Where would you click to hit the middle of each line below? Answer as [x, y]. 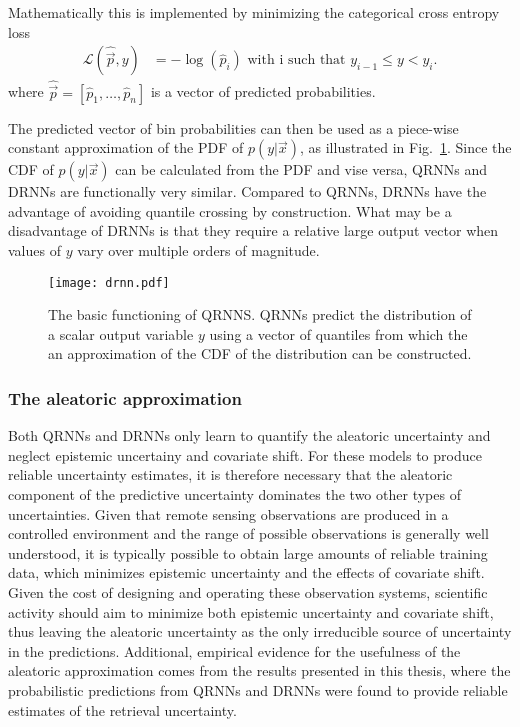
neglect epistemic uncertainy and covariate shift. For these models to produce [245, 454]
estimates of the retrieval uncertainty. [122, 709]
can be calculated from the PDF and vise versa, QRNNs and [301, 169]
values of [34, 250]
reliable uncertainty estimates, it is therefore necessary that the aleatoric [230, 474]
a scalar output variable [121, 333]
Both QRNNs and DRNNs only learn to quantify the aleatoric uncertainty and [249, 435]
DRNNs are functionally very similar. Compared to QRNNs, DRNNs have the [247, 191]
